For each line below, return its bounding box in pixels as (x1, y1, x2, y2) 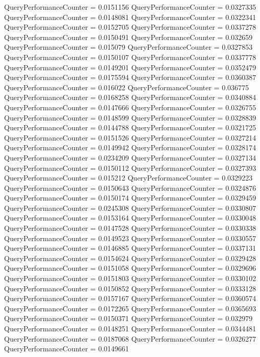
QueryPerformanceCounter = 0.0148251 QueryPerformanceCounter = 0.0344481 (4, 323, 256, 333)
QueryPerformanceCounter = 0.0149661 (4, 343, 129, 354)
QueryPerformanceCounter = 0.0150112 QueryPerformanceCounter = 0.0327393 (4, 162, 256, 173)
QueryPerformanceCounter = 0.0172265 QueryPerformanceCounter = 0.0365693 (4, 303, 256, 313)
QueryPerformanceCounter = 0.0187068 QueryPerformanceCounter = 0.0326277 (4, 333, 256, 344)
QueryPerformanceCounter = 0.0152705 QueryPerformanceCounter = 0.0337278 (4, 22, 256, 32)
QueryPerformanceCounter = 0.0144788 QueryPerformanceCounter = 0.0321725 (4, 122, 256, 133)
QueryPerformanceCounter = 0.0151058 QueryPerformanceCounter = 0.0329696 (4, 263, 256, 273)
